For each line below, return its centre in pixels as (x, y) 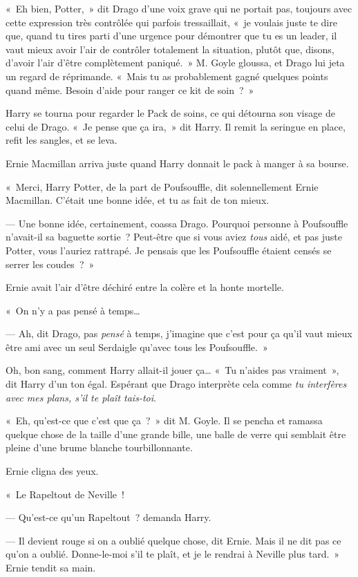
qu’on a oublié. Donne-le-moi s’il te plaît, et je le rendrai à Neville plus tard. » (173, 554)
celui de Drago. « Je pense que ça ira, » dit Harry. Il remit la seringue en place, (176, 126)
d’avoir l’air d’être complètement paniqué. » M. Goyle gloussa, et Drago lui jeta (175, 63)
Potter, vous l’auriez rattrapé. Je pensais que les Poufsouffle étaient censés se (169, 250)
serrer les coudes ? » (50, 264)
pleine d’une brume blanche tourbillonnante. (99, 447)
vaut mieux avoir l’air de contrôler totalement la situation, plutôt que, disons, (170, 49)
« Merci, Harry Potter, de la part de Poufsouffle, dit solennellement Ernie (162, 186)
